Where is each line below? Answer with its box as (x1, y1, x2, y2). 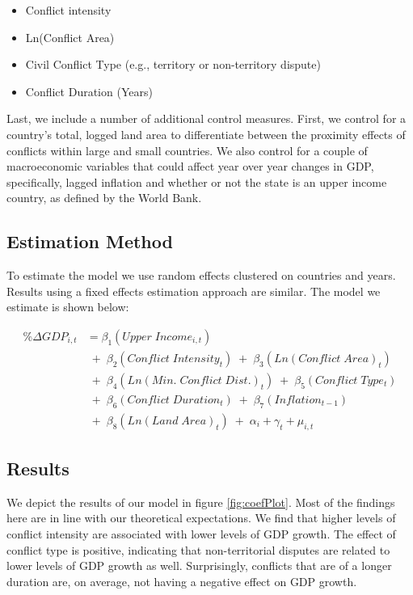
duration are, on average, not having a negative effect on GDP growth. (6, 572, 357, 589)
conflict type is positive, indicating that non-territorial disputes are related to (6, 541, 390, 558)
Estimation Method (6, 229, 173, 254)
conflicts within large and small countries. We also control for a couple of (6, 141, 368, 158)
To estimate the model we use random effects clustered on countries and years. (6, 267, 396, 284)
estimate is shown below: (6, 298, 129, 315)
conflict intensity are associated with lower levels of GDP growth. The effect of (6, 525, 396, 542)
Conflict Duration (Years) (25, 82, 153, 99)
